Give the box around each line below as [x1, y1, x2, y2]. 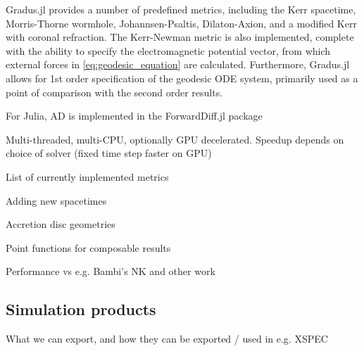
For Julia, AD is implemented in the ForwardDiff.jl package [6, 108, 263, 123]
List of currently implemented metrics [6, 169, 169, 184]
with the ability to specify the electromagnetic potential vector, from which [6, 43, 331, 58]
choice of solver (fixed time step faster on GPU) [6, 146, 212, 160]
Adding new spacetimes [6, 193, 107, 208]
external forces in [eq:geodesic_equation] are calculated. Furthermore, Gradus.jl [6, 57, 350, 72]
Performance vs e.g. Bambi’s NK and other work [6, 264, 215, 279]
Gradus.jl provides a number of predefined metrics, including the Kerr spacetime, [6, 2, 356, 16]
